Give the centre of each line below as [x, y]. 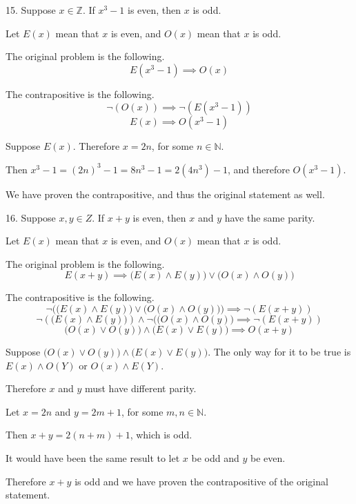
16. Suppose [31, 217]
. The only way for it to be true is [279, 351]
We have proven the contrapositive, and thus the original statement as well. [165, 194]
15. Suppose [31, 10]
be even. [268, 457]
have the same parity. [270, 217]
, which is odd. [161, 435]
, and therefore [258, 169]
